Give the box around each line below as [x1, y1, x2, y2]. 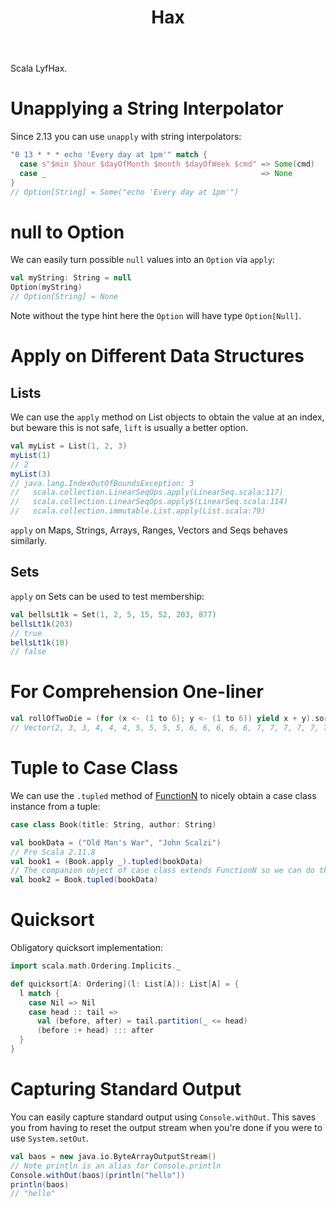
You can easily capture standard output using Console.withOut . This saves [10, 1111, 317, 1123]
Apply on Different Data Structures [10, 345, 305, 368]
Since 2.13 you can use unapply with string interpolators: [10, 131, 242, 143]
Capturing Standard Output [10, 1078, 242, 1101]
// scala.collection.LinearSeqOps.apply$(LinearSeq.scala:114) [10, 497, 288, 507]
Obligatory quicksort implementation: [10, 942, 164, 954]
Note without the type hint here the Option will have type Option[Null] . [10, 310, 302, 322]
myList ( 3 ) [10, 469, 52, 479]
